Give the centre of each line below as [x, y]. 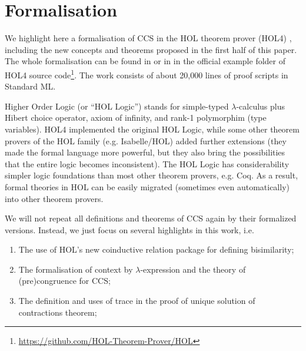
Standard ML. [30, 86]
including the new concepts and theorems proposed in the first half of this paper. [151, 49]
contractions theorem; [58, 312]
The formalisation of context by [76, 269]
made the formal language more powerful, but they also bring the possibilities [145, 152]
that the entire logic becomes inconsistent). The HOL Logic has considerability [147, 163]
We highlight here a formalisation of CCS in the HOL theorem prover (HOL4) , [148, 38]
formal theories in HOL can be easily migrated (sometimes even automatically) [147, 186]
